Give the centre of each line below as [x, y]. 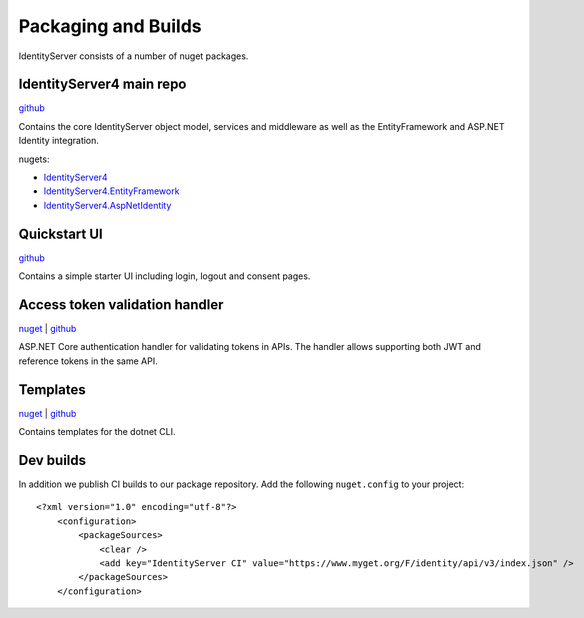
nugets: [34, 159]
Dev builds [52, 460]
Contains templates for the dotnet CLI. [97, 432]
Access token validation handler [121, 304]
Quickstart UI [61, 233]
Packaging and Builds [110, 26]
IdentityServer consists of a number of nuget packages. [133, 56]
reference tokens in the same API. [88, 361]
